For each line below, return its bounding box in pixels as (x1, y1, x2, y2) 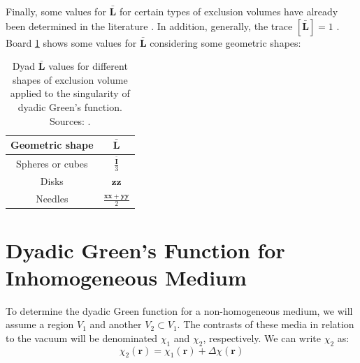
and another (89, 317, 142, 332)
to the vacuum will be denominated (6, 330, 157, 345)
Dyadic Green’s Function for (6, 235, 285, 264)
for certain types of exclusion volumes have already (119, 4, 338, 18)
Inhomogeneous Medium (6, 262, 247, 291)
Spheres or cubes (16, 156, 88, 170)
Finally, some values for (6, 4, 106, 18)
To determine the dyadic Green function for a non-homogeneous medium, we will (6, 303, 353, 318)
